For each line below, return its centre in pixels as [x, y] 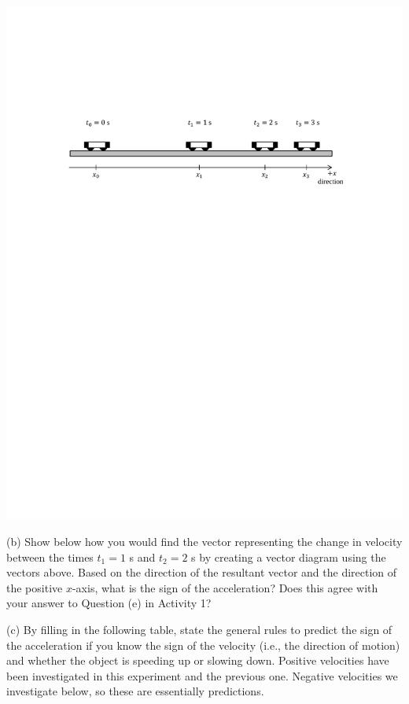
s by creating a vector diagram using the [289, 557]
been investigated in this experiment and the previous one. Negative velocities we [202, 675]
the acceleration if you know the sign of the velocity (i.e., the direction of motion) [203, 645]
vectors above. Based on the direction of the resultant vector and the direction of [202, 572]
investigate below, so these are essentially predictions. [135, 691]
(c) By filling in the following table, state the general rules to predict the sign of [199, 630]
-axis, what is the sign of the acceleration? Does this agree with [225, 587]
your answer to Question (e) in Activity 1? [109, 603]
